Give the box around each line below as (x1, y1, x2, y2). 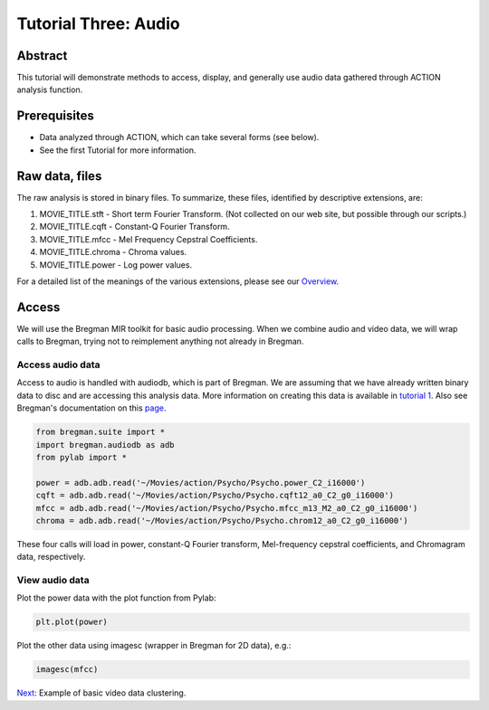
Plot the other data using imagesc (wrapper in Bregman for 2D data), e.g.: (16, 640, 292, 651)
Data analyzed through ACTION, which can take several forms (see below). (39, 132, 320, 143)
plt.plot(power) (35, 617, 109, 628)
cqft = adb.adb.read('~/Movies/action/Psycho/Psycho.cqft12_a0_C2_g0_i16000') (35, 490, 394, 501)
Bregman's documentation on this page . (16, 402, 167, 413)
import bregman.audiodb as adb (35, 440, 176, 450)
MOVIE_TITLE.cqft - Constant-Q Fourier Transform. (39, 222, 230, 232)
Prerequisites (16, 109, 94, 124)
